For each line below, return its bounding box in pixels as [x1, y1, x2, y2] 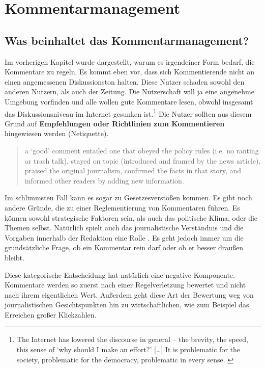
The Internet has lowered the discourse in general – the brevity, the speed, [16, 334, 248, 345]
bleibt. [5, 252, 24, 262]
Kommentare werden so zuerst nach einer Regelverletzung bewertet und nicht [5, 279, 246, 290]
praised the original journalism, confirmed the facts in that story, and [24, 165, 242, 176]
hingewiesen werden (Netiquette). [5, 128, 109, 139]
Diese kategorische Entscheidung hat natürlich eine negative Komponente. [5, 269, 235, 280]
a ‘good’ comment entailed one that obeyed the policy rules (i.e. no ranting [24, 145, 259, 155]
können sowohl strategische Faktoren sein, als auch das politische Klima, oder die [5, 212, 258, 223]
